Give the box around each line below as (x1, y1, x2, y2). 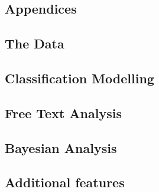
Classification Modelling (5, 69, 154, 87)
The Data (5, 34, 64, 53)
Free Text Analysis (5, 103, 122, 122)
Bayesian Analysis (5, 138, 117, 157)
